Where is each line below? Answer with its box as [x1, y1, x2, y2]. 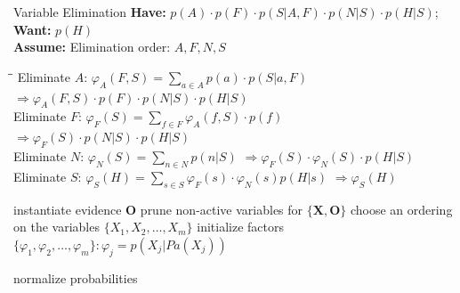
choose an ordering [350, 199, 453, 218]
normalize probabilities [13, 268, 138, 287]
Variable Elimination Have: [13, 3, 166, 20]
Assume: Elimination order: [13, 37, 171, 56]
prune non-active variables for [140, 199, 303, 218]
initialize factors [197, 217, 284, 236]
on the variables [13, 217, 100, 236]
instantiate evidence [13, 199, 122, 218]
